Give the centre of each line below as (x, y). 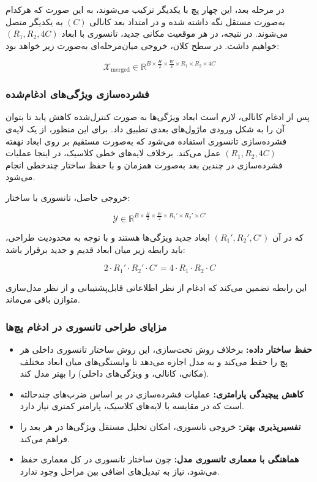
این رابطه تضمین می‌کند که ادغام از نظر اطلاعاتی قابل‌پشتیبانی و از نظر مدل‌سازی (156, 287)
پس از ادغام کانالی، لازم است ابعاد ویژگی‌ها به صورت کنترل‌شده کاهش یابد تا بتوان (158, 117)
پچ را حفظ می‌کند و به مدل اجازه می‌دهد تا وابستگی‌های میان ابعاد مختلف (154, 361)
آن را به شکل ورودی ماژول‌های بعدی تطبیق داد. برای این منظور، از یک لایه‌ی (145, 129)
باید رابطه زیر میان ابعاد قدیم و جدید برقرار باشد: (95, 249)
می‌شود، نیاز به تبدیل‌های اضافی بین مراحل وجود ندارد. (120, 471)
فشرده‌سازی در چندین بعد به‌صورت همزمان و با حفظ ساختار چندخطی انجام (144, 164)
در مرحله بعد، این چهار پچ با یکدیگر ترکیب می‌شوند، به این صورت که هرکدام (145, 9)
